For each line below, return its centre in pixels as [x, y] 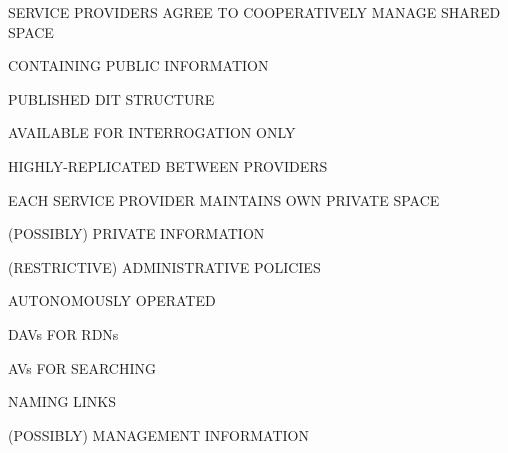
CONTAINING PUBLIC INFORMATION [138, 65]
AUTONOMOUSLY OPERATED [112, 300]
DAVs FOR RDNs [63, 333]
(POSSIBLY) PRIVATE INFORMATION [136, 233]
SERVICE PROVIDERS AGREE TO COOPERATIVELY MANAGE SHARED [254, 12]
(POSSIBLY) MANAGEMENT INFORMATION [158, 434]
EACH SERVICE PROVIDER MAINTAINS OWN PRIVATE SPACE [224, 199]
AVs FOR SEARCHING [82, 367]
